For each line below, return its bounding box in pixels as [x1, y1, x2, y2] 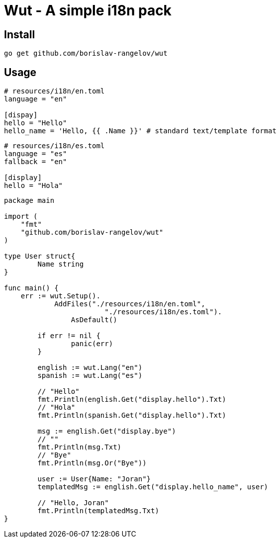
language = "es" [4, 150, 67, 158]
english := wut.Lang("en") [37, 363, 143, 372]
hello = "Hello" [4, 119, 67, 127]
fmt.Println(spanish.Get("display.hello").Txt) [37, 411, 226, 420]
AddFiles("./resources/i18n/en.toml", [54, 300, 205, 308]
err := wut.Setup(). [20, 292, 100, 300]
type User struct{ [4, 252, 76, 261]
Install [4, 28, 35, 41]
